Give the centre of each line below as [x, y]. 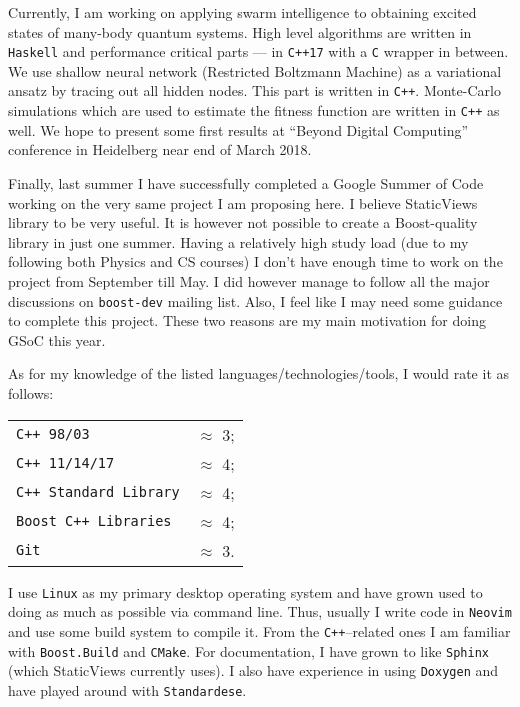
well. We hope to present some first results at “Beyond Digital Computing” [238, 129]
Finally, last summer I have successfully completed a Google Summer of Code [246, 182]
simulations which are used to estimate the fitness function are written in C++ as [254, 110]
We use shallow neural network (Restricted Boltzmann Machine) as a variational [255, 70]
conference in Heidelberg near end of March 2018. [160, 149]
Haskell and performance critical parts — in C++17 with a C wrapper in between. [258, 51]
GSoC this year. [57, 339]
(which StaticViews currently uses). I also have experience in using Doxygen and [253, 670]
